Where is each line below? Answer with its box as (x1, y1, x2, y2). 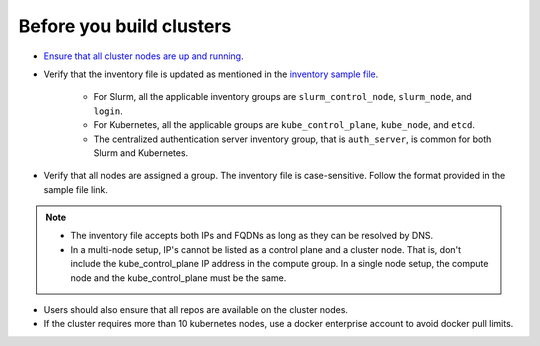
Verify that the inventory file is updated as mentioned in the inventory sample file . (43, 68, 379, 80)
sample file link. (43, 183, 109, 195)
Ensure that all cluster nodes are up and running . (43, 50, 244, 62)
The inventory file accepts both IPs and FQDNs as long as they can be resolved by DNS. (70, 230, 434, 242)
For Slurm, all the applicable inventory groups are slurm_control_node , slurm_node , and (93, 91, 472, 103)
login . (93, 105, 124, 117)
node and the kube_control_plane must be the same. (70, 271, 287, 284)
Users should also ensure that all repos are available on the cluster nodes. (43, 304, 349, 316)
